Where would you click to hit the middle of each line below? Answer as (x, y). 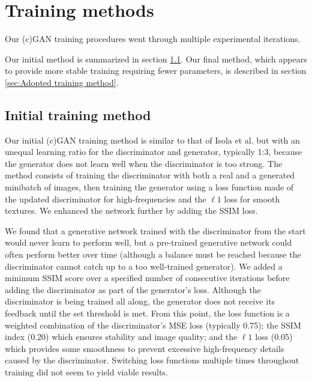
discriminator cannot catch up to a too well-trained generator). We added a (144, 266)
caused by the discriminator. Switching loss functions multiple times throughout (152, 360)
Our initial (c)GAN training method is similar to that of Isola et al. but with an (152, 140)
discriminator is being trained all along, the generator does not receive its (140, 301)
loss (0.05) (274, 337)
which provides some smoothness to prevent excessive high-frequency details (145, 348)
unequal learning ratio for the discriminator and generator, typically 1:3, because (154, 152)
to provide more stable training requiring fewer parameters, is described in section (156, 71)
